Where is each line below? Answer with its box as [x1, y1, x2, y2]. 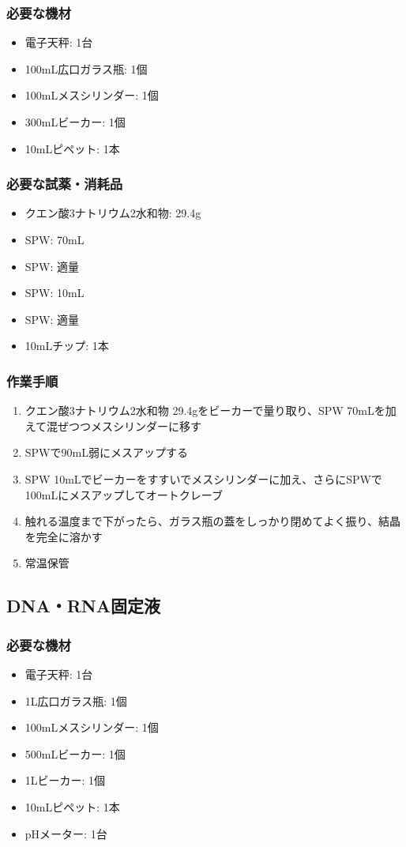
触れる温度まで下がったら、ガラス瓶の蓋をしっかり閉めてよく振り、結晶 [24, 513, 400, 529]
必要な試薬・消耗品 [6, 174, 123, 194]
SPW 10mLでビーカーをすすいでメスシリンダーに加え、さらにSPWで [24, 470, 382, 487]
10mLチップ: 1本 [24, 337, 109, 354]
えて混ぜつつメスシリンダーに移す [24, 417, 202, 434]
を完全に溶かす [24, 528, 103, 544]
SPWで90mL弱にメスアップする [24, 444, 188, 461]
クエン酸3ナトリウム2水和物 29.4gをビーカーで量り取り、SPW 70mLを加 [24, 402, 397, 419]
